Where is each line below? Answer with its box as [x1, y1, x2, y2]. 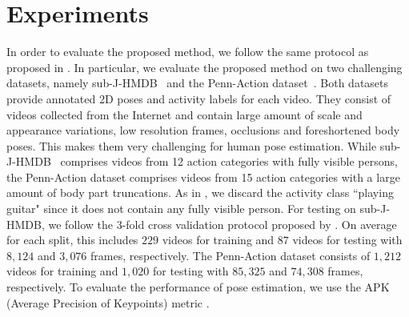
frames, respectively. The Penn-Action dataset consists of [90, 247, 371, 263]
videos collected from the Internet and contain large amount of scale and [6, 106, 363, 122]
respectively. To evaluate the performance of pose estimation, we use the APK [6, 279, 390, 295]
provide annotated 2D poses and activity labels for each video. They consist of [6, 90, 391, 106]
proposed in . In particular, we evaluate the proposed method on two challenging [6, 58, 403, 75]
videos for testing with [292, 231, 403, 248]
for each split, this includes [6, 231, 138, 248]
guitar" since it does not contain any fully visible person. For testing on [6, 200, 356, 217]
